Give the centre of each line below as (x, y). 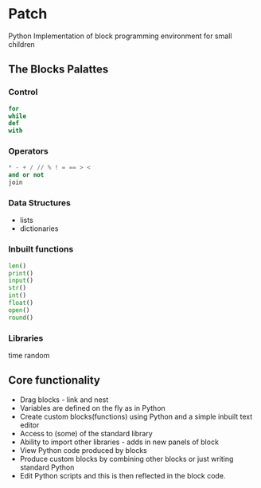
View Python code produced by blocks (83, 450)
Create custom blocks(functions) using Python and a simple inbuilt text (136, 416)
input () (21, 281)
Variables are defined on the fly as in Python (92, 408)
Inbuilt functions (41, 249)
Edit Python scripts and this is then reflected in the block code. (123, 475)
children (22, 44)
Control (23, 92)
